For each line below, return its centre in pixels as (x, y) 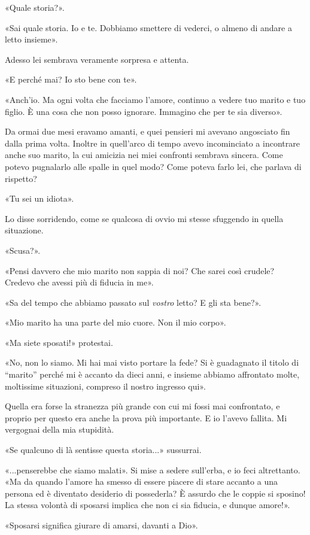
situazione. (24, 230)
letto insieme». (31, 39)
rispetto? (21, 178)
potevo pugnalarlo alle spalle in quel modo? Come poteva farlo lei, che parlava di (153, 166)
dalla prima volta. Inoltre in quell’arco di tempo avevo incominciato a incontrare (152, 143)
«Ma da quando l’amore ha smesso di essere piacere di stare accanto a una (141, 481)
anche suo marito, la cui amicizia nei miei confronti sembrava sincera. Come (144, 155)
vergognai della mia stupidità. (60, 429)
